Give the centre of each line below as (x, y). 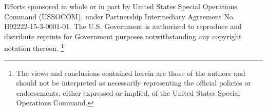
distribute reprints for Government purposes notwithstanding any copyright (123, 36)
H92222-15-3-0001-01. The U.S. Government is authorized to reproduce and (123, 26)
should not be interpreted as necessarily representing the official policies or (133, 83)
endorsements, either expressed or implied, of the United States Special (128, 92)
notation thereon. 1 (34, 47)
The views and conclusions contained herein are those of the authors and (131, 73)
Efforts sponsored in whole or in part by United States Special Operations (121, 6)
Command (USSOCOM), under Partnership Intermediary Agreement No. (120, 16)
